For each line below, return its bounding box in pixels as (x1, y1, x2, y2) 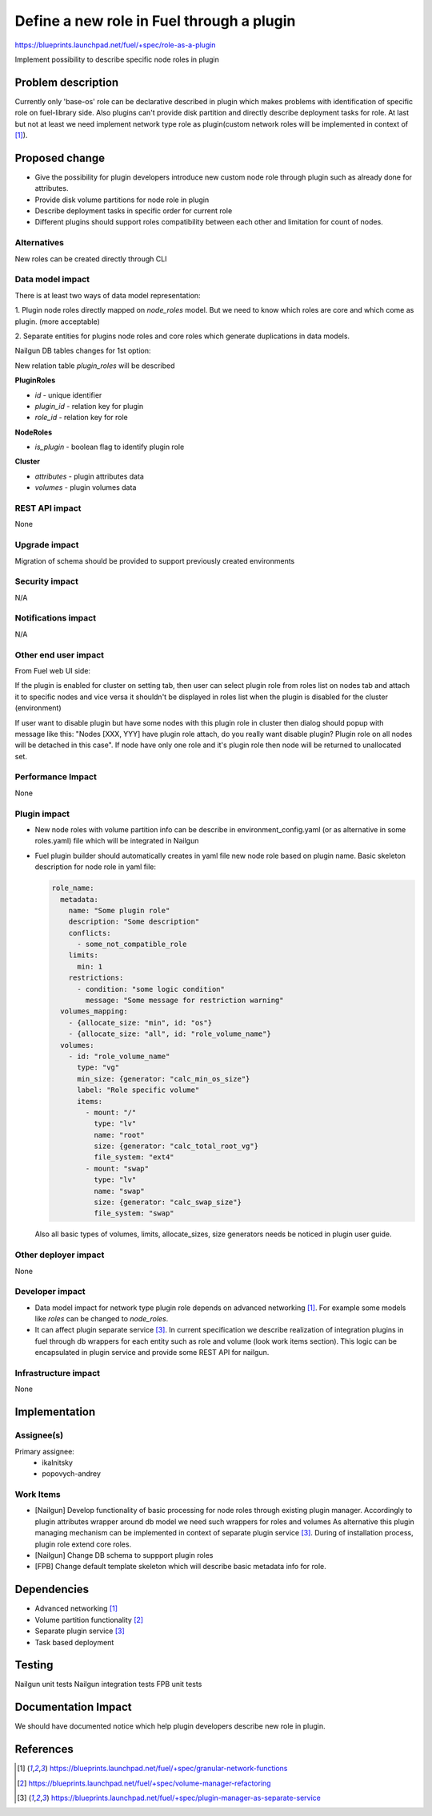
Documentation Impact (14, 1701, 132, 1714)
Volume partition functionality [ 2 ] (34, 1615, 144, 1624)
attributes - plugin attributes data (34, 471, 144, 481)
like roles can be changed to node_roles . (34, 1314, 169, 1324)
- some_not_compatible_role (77, 940, 187, 949)
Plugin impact (14, 808, 70, 819)
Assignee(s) (14, 1430, 64, 1441)
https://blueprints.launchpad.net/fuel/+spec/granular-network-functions (49, 1764, 288, 1774)
